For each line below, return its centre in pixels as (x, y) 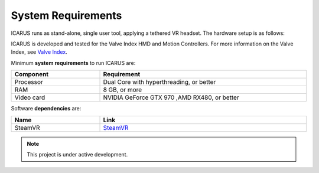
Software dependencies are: (46, 109)
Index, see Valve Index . (39, 52)
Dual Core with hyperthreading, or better (159, 82)
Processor (29, 82)
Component (32, 74)
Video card (30, 97)
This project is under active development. (77, 154)
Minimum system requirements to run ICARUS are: (73, 63)
